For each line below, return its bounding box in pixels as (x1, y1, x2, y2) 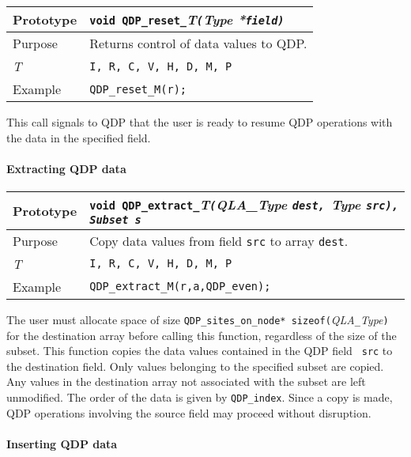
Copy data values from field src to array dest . (89, 231, 349, 250)
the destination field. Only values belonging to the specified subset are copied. (6, 357, 384, 374)
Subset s (89, 213, 141, 226)
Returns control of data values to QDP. (89, 34, 307, 52)
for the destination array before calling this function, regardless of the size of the (6, 327, 397, 343)
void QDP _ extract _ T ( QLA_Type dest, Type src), (89, 195, 398, 213)
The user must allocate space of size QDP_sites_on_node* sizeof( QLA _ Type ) (6, 311, 389, 327)
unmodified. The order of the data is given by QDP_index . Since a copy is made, (6, 389, 393, 406)
